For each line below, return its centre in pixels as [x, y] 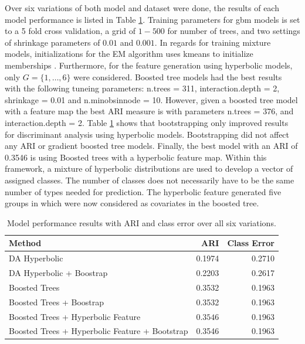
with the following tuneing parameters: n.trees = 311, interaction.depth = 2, [142, 88]
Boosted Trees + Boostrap [57, 302]
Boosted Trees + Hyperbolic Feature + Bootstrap [99, 331]
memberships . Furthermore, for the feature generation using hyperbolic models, [149, 65]
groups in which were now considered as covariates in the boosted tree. [132, 203]
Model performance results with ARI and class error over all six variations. [142, 222]
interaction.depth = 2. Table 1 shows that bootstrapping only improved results [147, 122]
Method [25, 243]
